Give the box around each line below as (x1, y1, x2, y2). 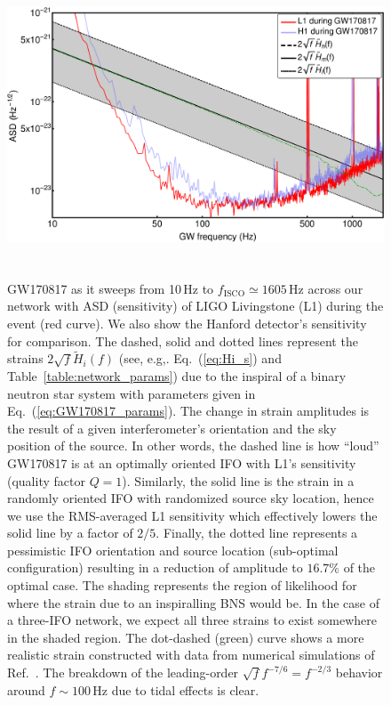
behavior (335, 663, 383, 682)
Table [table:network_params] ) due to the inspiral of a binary (7, 366, 347, 385)
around (7, 680, 45, 699)
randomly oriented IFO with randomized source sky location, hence (7, 489, 374, 507)
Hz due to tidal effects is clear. (92, 680, 259, 699)
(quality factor (7, 471, 85, 490)
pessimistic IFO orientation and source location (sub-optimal (7, 540, 339, 559)
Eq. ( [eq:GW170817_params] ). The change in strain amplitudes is (7, 401, 370, 420)
